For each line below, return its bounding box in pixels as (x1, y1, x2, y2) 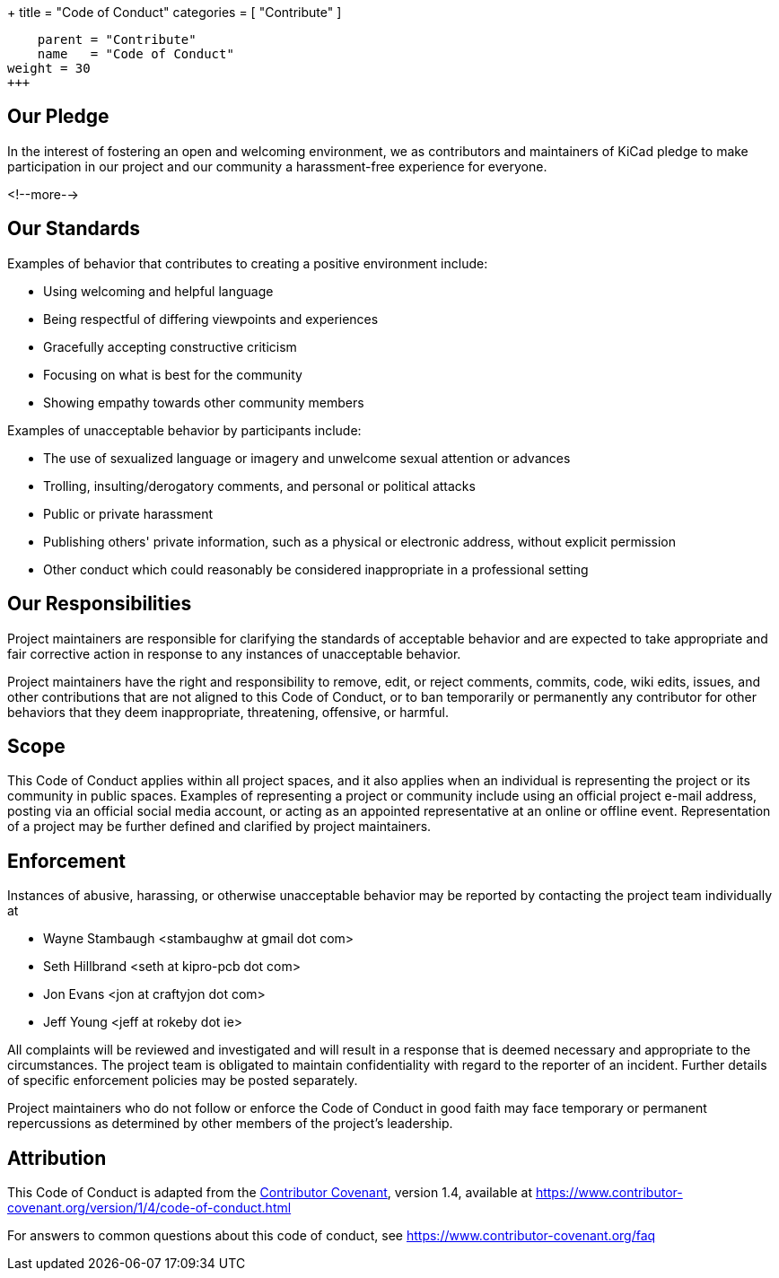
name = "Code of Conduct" (37, 47, 234, 61)
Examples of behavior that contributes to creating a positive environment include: (7, 255, 488, 271)
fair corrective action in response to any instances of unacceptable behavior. (7, 645, 461, 661)
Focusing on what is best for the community (43, 366, 302, 382)
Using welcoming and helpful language (43, 283, 274, 299)
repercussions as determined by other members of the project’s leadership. (7, 1116, 453, 1132)
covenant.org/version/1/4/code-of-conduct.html (7, 1200, 292, 1216)
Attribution (7, 1146, 107, 1169)
